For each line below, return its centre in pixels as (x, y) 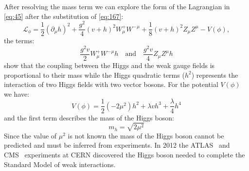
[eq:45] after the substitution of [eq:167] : (64, 16)
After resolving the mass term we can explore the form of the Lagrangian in (117, 6)
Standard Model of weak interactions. (60, 164)
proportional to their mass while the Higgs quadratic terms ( (94, 75)
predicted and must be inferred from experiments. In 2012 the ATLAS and (117, 145)
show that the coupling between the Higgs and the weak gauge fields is (109, 65)
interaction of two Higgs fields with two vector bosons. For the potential (111, 84)
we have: (17, 94)
